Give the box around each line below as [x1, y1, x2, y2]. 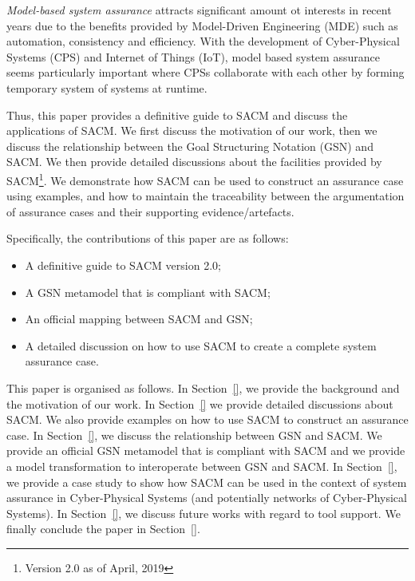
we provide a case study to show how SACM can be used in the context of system [6, 473, 407, 490]
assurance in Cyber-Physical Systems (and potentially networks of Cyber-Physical [6, 489, 407, 506]
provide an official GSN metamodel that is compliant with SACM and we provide [6, 442, 405, 459]
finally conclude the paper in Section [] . [6, 520, 200, 537]
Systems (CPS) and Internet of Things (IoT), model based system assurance [6, 48, 380, 65]
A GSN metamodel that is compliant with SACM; [25, 283, 271, 300]
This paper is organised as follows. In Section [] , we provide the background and [6, 379, 400, 396]
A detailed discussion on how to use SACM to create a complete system [25, 337, 377, 354]
